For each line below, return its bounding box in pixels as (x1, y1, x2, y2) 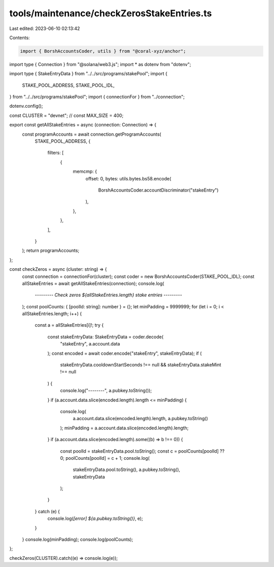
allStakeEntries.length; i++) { (22, 310, 82, 317)
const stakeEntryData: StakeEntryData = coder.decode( (47, 333, 163, 340)
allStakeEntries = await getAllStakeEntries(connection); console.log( (22, 280, 164, 287)
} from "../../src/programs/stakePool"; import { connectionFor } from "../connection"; (9, 94, 185, 100)
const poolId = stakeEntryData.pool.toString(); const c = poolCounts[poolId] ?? (60, 448, 225, 454)
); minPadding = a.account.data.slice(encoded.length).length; (60, 425, 189, 431)
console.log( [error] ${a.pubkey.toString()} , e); (47, 516, 143, 522)
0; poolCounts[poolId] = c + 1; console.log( (60, 455, 150, 461)
